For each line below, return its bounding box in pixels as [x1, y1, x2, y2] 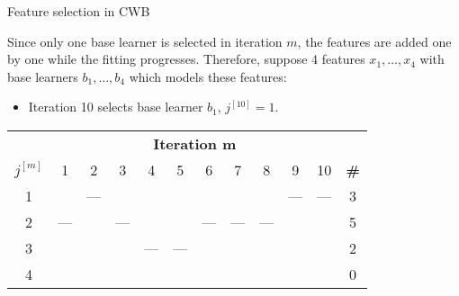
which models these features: [129, 67, 287, 85]
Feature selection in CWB [7, 2, 150, 20]
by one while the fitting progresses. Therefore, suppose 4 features [7, 49, 365, 68]
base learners [7, 67, 78, 85]
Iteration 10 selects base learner [28, 97, 203, 116]
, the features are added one [297, 31, 452, 50]
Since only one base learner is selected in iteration [7, 31, 283, 50]
